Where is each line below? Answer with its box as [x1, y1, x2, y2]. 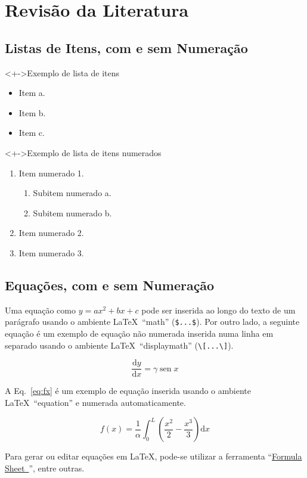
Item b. [18, 106, 46, 119]
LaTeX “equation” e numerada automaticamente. [5, 396, 186, 408]
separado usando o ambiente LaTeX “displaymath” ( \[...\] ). [5, 339, 234, 351]
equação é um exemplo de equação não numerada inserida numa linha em [5, 327, 274, 339]
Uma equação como [5, 303, 76, 316]
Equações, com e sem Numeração [5, 275, 215, 294]
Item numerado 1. [18, 166, 84, 179]
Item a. [18, 86, 45, 99]
